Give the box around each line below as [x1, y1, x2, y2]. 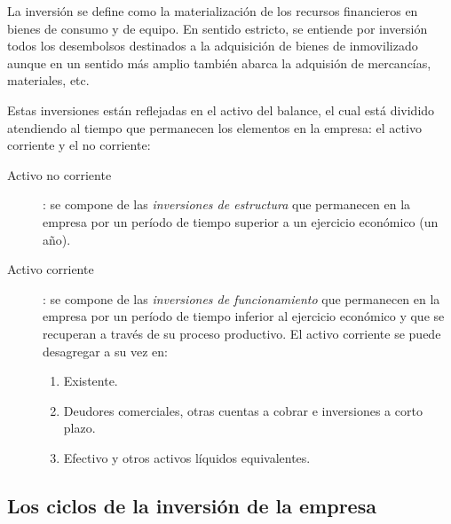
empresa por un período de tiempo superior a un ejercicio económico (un [43, 212, 439, 231]
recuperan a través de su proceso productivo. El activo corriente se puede [43, 324, 441, 342]
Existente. [63, 371, 118, 390]
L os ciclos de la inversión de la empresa [7, 491, 376, 519]
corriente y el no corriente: [7, 136, 151, 154]
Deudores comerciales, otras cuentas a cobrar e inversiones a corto [63, 401, 423, 419]
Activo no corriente [7, 165, 112, 184]
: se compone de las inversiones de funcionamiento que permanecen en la [43, 289, 440, 308]
